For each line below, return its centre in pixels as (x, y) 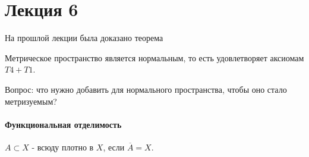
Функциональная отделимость (63, 124)
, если (114, 147)
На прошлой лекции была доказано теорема (84, 38)
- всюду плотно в (63, 147)
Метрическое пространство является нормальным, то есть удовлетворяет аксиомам (154, 57)
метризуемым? (31, 101)
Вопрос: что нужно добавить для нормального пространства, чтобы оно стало (146, 89)
